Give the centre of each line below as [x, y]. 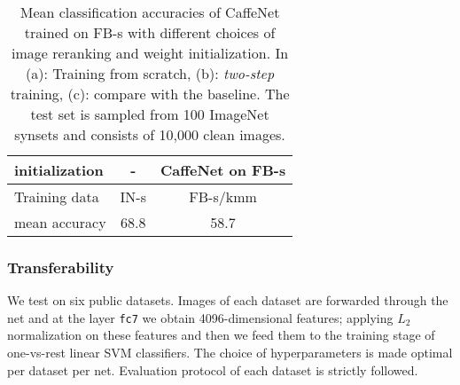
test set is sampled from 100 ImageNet [150, 114]
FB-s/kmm [223, 196]
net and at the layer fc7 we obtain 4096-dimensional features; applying [200, 317]
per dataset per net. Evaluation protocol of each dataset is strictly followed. [213, 369]
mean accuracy [60, 222]
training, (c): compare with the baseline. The [150, 94]
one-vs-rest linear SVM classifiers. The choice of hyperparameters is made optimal [230, 353]
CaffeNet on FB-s [223, 170]
